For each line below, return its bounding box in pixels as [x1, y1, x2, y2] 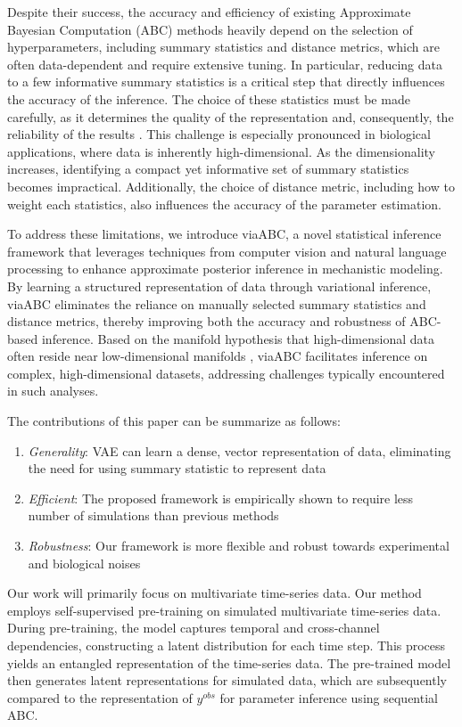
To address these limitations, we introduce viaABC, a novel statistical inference [7, 225, 441, 243]
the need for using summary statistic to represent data [28, 459, 326, 478]
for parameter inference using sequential [219, 688, 438, 707]
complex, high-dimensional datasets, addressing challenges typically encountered [7, 363, 445, 382]
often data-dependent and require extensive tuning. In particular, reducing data [7, 54, 443, 73]
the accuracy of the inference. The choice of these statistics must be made [7, 89, 410, 108]
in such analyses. [7, 381, 99, 400]
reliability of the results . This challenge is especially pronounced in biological [7, 125, 431, 143]
